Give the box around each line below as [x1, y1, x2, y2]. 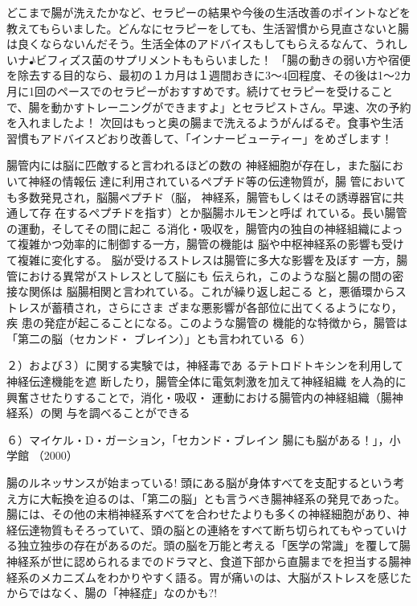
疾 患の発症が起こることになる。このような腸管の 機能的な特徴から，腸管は [6, 314, 407, 331]
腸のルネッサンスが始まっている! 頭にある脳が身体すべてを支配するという [6, 474, 394, 491]
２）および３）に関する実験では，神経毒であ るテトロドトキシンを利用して [6, 357, 404, 374]
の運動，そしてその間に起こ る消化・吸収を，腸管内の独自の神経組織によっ [6, 219, 403, 236]
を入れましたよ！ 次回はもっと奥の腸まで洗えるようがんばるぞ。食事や [6, 114, 382, 131]
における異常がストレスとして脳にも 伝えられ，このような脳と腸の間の [17, 267, 393, 284]
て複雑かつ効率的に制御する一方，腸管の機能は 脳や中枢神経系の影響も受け [6, 235, 404, 252]
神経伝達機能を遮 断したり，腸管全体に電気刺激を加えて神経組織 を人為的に [6, 373, 407, 390]
